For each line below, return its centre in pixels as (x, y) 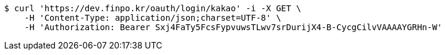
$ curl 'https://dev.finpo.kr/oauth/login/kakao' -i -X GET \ (153, 8)
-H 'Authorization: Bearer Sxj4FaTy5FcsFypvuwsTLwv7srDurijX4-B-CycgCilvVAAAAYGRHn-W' (233, 27)
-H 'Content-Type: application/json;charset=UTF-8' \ (153, 18)
